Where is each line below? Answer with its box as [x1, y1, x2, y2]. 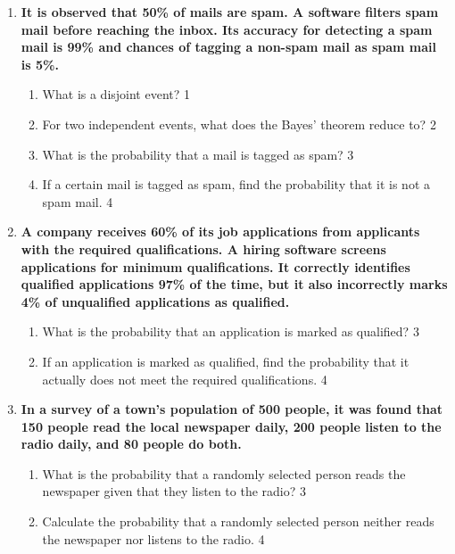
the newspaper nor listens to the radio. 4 [42, 529, 265, 548]
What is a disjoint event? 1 [42, 85, 191, 103]
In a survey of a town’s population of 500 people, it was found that [21, 400, 443, 418]
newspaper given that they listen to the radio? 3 [42, 482, 306, 500]
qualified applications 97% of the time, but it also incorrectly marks [21, 275, 448, 294]
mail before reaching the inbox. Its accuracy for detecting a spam [21, 20, 433, 38]
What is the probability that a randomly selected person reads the [42, 464, 406, 483]
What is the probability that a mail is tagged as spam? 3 [42, 145, 354, 163]
